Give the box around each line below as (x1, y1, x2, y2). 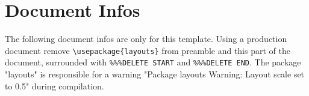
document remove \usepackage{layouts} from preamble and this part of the (5, 44, 290, 56)
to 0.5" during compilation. (5, 79, 104, 92)
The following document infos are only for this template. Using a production (5, 32, 287, 45)
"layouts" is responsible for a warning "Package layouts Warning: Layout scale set (5, 68, 305, 80)
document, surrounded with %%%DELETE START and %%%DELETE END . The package (5, 56, 301, 68)
